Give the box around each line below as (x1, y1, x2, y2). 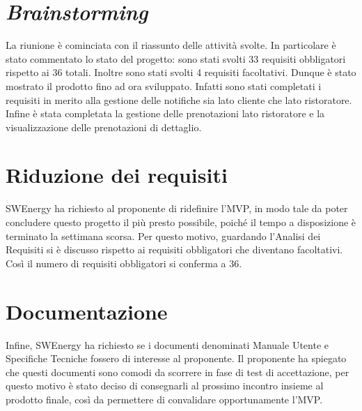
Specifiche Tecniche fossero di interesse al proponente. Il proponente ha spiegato (6, 351, 347, 366)
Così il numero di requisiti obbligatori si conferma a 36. (6, 255, 242, 270)
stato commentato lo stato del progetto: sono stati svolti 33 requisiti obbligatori (6, 51, 346, 66)
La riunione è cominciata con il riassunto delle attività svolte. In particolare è (6, 38, 336, 52)
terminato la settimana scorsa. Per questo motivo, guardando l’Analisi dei (6, 228, 321, 243)
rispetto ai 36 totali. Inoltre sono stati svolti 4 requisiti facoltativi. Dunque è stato (6, 65, 356, 80)
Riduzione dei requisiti (6, 160, 228, 189)
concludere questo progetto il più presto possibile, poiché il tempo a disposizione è (6, 215, 356, 229)
